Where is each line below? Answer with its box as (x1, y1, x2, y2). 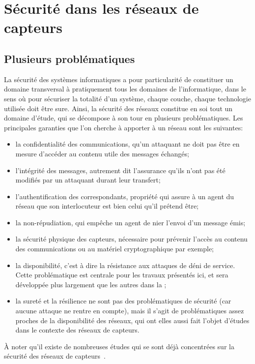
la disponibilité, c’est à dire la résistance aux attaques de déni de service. (15, 260, 235, 270)
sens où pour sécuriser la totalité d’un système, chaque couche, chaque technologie (4, 93, 251, 103)
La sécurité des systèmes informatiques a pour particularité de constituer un (4, 74, 233, 84)
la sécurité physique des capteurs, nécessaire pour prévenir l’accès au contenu (15, 234, 248, 244)
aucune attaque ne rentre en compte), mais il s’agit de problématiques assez (15, 305, 244, 316)
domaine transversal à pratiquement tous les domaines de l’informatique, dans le (4, 84, 246, 94)
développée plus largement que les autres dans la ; (15, 279, 167, 289)
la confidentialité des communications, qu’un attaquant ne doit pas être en (15, 139, 240, 149)
